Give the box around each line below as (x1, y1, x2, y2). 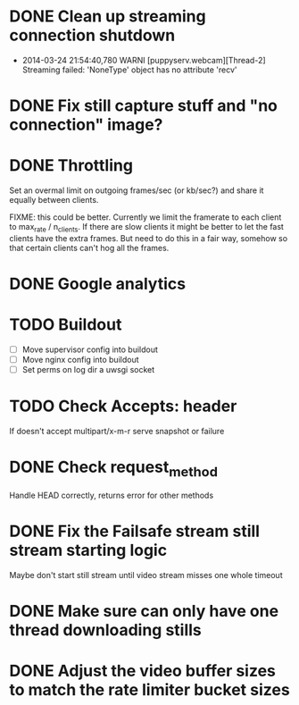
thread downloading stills (9, 619, 203, 640)
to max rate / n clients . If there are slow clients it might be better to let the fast (9, 222, 284, 234)
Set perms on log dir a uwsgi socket (21, 365, 155, 375)
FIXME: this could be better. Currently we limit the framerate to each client (9, 212, 282, 222)
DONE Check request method (9, 457, 219, 480)
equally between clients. (9, 195, 99, 206)
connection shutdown (9, 25, 176, 46)
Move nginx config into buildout (21, 355, 139, 365)
